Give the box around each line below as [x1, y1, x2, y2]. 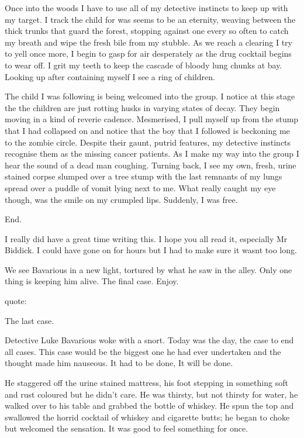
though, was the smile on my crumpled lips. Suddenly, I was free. [5, 193, 238, 205]
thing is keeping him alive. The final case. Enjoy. [5, 275, 179, 287]
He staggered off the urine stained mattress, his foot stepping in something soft [5, 377, 288, 389]
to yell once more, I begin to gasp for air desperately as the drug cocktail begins [5, 47, 292, 60]
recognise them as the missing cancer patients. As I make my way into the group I [5, 147, 299, 160]
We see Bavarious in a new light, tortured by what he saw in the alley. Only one [5, 263, 292, 275]
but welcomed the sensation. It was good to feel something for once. [5, 422, 248, 434]
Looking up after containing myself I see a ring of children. [5, 70, 215, 82]
